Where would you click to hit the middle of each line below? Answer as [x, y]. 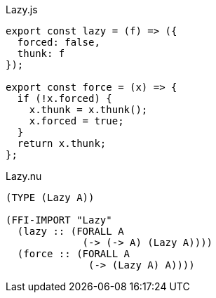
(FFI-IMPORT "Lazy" [59, 220]
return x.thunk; [62, 143]
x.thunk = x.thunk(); [88, 110]
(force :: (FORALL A [74, 254]
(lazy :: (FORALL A [70, 231]
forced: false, [59, 42]
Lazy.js [22, 9]
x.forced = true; [76, 121]
